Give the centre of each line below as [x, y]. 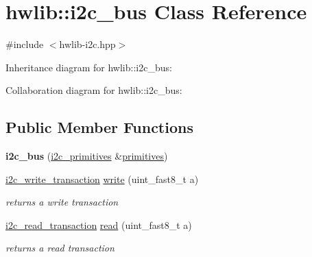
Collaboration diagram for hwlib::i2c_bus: [94, 90]
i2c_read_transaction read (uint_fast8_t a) [99, 224]
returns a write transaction [62, 202]
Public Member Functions [99, 127]
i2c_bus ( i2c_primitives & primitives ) [87, 156]
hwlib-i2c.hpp [87, 44]
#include [25, 44]
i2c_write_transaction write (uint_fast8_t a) [102, 179]
